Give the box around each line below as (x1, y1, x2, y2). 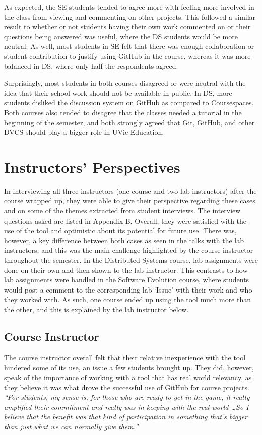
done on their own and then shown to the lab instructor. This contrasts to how (4, 264, 248, 275)
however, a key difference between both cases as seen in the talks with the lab (4, 235, 244, 245)
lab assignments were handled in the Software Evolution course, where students (4, 274, 249, 285)
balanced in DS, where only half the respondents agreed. (4, 60, 178, 71)
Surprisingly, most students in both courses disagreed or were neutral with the (4, 78, 246, 88)
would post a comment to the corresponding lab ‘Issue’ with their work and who (4, 284, 252, 295)
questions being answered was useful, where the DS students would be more (4, 31, 238, 41)
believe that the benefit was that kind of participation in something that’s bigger (4, 411, 248, 422)
